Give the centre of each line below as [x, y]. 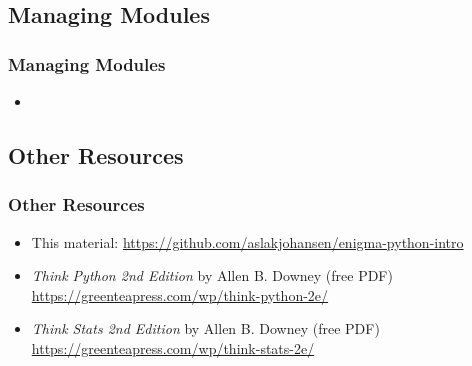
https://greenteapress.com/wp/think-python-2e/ [180, 294]
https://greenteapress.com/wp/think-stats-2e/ [173, 347]
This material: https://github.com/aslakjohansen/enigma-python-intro [247, 241]
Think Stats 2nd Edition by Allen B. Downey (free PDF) [205, 328]
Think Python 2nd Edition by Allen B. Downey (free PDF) [212, 275]
